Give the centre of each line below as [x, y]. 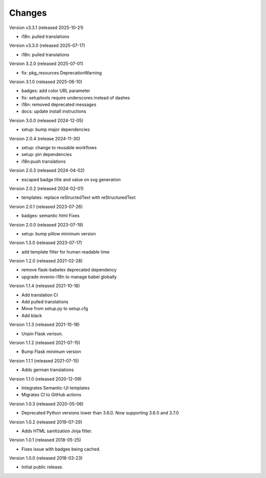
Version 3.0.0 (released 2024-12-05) [46, 120]
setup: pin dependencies [47, 155]
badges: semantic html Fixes [50, 216]
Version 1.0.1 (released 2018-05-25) [45, 440]
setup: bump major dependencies [56, 129]
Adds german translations [48, 370]
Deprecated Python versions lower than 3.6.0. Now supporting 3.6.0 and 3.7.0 [100, 413]
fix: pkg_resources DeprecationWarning [62, 73]
